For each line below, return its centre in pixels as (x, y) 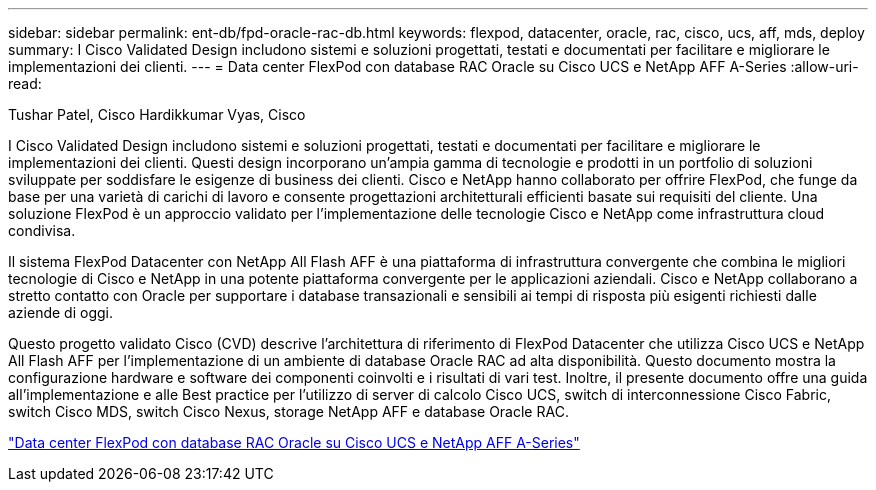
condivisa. (42, 230)
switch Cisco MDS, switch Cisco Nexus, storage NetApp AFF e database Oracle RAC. (288, 411)
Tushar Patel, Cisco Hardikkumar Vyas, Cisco (157, 114)
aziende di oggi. (60, 312)
